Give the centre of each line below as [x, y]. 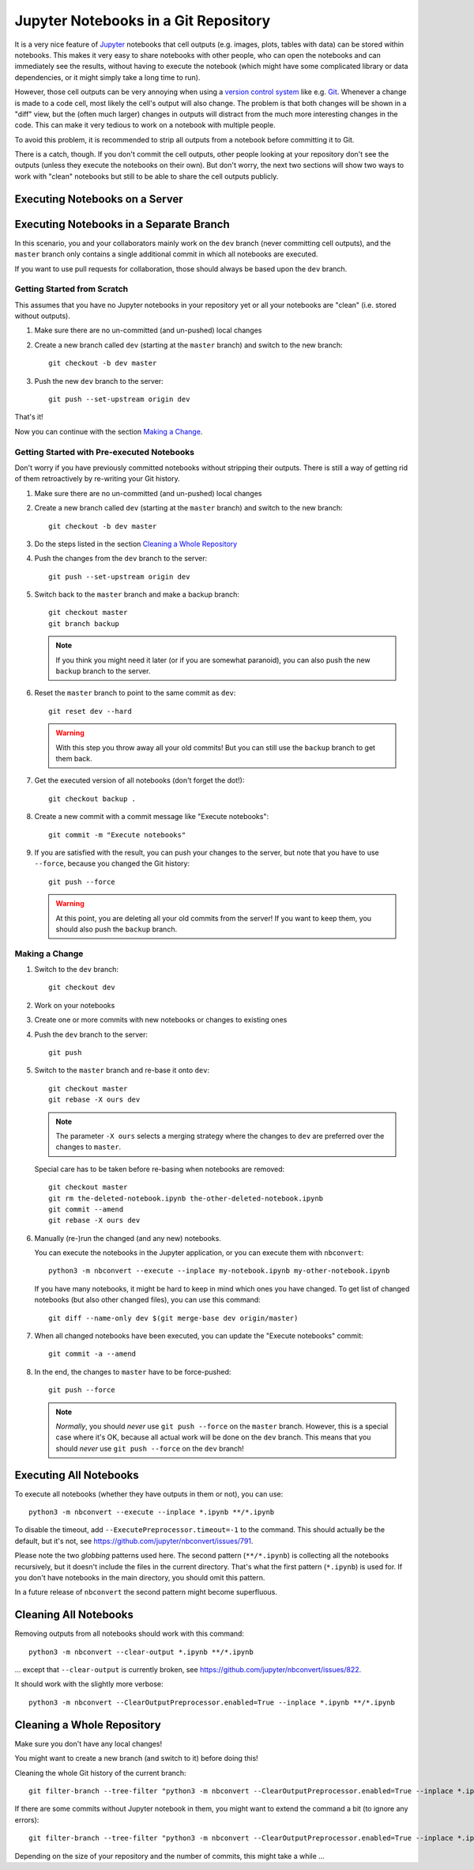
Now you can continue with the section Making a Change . [109, 431]
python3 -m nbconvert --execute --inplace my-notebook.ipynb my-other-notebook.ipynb [219, 1271]
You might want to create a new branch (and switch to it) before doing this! [136, 1758]
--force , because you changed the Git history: [112, 863]
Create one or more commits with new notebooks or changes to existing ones [161, 1020]
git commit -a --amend [92, 1354]
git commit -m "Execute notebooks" [117, 834]
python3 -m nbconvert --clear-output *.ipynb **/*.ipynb [141, 1652]
